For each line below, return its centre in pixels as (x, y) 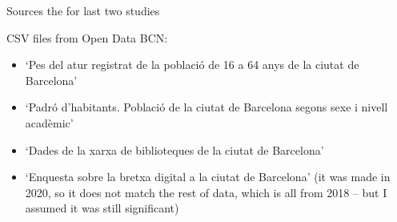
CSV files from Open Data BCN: (87, 37)
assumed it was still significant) (102, 208)
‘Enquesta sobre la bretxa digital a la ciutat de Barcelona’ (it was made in (208, 177)
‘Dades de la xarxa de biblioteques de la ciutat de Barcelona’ (174, 149)
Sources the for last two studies (83, 10)
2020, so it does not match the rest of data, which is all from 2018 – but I (206, 192)
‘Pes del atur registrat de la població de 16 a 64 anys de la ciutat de (192, 65)
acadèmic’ (49, 122)
